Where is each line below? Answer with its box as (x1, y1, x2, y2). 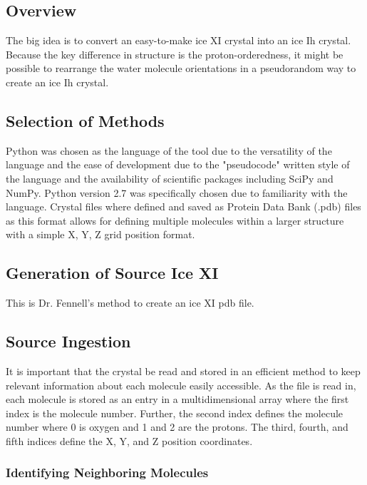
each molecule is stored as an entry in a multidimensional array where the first (6, 392, 349, 407)
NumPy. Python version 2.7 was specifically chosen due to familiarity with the (6, 185, 348, 200)
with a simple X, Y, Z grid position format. (6, 227, 195, 242)
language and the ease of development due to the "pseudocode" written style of (6, 157, 350, 172)
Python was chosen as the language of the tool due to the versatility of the (6, 143, 332, 158)
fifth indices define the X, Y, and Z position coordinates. (6, 433, 253, 448)
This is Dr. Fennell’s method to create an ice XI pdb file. (6, 295, 254, 310)
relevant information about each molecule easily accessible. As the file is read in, (6, 377, 356, 392)
